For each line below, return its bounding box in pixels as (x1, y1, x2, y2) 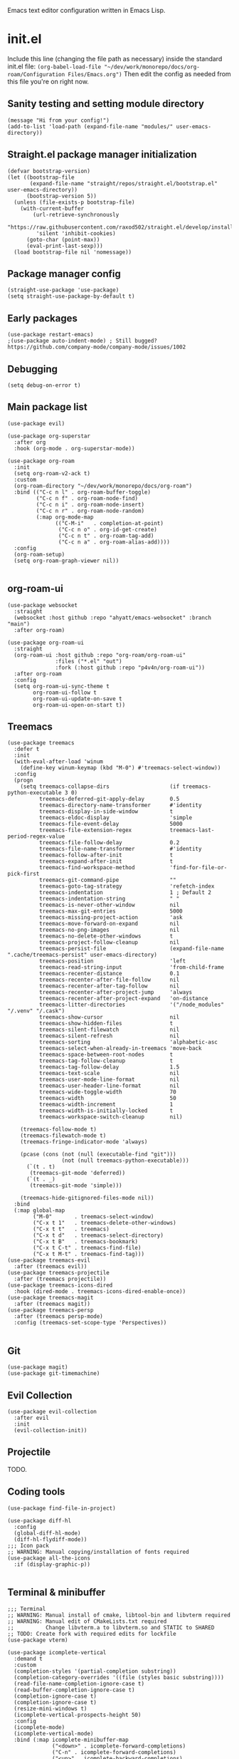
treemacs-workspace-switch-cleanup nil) (38, 1114, 183, 1121)
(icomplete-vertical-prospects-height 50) (14, 1711, 142, 1718)
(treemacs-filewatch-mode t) (20, 1132, 107, 1139)
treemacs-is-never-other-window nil (38, 901, 180, 909)
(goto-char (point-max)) (26, 236, 100, 243)
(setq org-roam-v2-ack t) (14, 469, 91, 477)
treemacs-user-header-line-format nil (38, 1082, 180, 1089)
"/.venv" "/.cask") (7, 1007, 65, 1015)
